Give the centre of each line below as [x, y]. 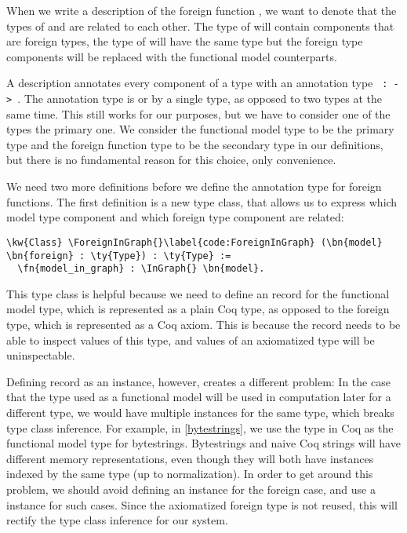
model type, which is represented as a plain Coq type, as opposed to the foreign [198, 309]
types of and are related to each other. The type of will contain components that [200, 26]
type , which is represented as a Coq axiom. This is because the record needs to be [203, 324]
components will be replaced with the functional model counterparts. [172, 56]
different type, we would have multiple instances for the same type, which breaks [200, 412]
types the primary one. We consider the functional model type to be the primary [200, 129]
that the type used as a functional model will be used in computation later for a [199, 397]
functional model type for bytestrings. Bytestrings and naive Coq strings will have [203, 443]
